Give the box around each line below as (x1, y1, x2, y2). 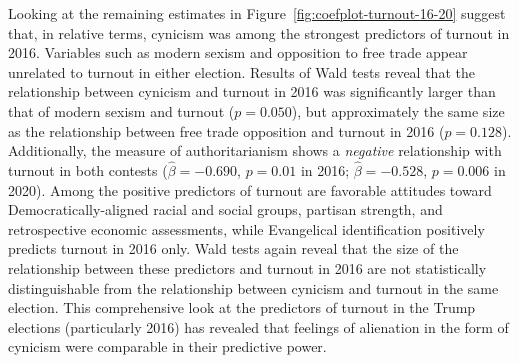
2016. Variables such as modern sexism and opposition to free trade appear (8, 42, 468, 63)
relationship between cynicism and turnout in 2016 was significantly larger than (8, 81, 496, 102)
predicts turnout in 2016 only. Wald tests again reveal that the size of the (8, 238, 459, 259)
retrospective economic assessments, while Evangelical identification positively (8, 218, 485, 239)
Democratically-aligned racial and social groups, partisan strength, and (8, 199, 443, 220)
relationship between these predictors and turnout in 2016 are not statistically (8, 257, 487, 278)
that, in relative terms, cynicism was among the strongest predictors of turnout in (8, 22, 510, 43)
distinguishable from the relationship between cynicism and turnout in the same (8, 277, 499, 298)
